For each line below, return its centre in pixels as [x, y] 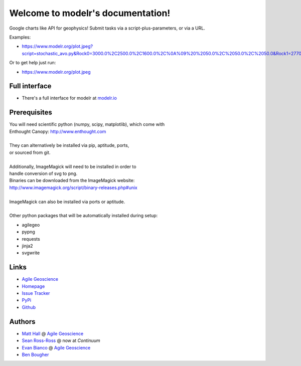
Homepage [33, 286]
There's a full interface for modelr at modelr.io [69, 98]
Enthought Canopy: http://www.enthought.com [58, 131]
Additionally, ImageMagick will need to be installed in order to [73, 166]
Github [29, 307]
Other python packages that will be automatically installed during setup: [84, 216]
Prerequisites [31, 113]
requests [31, 239]
